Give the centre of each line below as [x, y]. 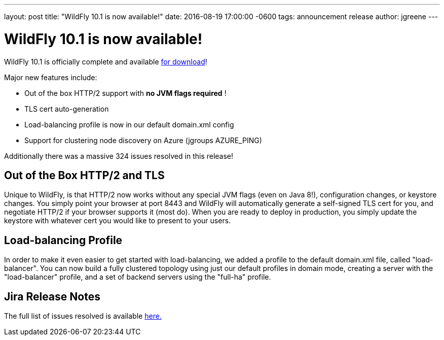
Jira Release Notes [52, 296]
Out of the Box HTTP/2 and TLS [84, 175]
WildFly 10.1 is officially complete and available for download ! [106, 61]
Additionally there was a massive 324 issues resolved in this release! [119, 156]
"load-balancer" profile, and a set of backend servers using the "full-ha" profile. [138, 277]
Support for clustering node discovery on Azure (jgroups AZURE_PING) [143, 140]
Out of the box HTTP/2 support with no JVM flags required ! [125, 93]
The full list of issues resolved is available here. [83, 316]
